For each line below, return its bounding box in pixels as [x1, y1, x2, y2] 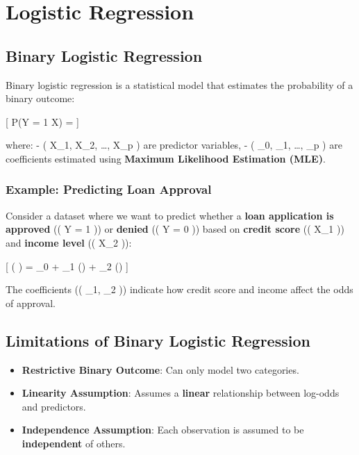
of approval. [6, 295, 56, 310]
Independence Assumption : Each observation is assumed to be [22, 422, 304, 437]
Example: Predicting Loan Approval [6, 181, 212, 198]
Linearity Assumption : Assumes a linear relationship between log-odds [22, 386, 340, 400]
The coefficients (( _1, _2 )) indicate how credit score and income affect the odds [6, 282, 353, 297]
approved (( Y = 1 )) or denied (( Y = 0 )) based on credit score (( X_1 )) [6, 222, 344, 236]
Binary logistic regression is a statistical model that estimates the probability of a [6, 77, 353, 92]
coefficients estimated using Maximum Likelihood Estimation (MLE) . [6, 151, 326, 165]
